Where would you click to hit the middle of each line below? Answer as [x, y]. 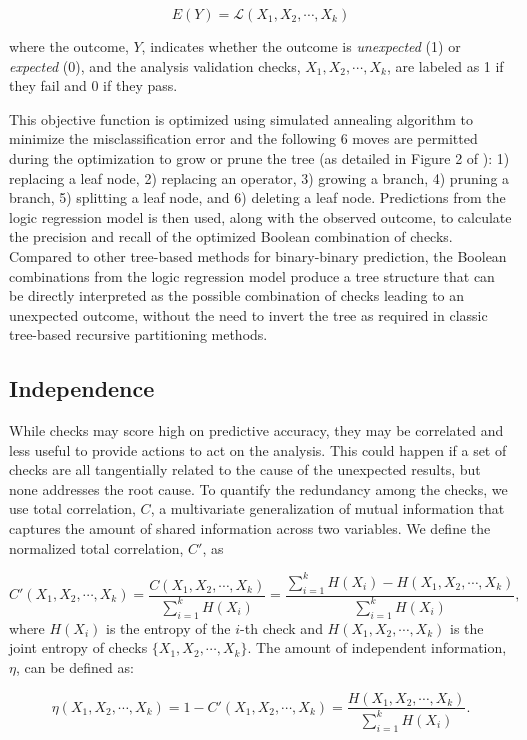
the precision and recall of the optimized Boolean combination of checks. [231, 236]
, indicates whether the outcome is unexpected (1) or [301, 46]
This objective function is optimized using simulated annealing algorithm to [241, 118]
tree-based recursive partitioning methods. [138, 334]
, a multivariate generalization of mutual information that [327, 508]
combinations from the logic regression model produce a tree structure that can [252, 275]
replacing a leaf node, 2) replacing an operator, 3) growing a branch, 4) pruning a [259, 177]
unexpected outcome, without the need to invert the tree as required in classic [248, 314]
